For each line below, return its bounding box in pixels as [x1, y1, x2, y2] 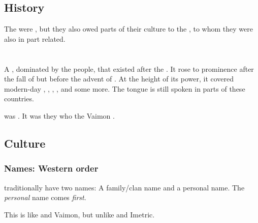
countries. [4, 93, 34, 104]
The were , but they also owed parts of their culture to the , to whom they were [4, 23, 253, 34]
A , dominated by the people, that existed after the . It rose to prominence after [4, 63, 254, 74]
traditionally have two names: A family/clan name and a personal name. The [4, 182, 245, 192]
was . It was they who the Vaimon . [4, 110, 115, 121]
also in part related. [4, 33, 66, 44]
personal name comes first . [4, 192, 86, 203]
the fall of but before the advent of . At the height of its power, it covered [4, 73, 234, 84]
